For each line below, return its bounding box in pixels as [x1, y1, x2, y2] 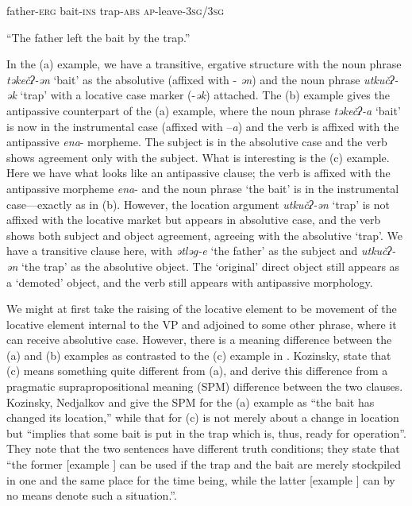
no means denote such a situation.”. [6, 487, 177, 504]
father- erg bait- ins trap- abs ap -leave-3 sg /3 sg [6, 2, 225, 18]
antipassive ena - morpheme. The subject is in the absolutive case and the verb [6, 133, 387, 150]
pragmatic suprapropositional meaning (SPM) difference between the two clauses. [6, 378, 403, 395]
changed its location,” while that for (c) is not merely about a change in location [6, 409, 399, 426]
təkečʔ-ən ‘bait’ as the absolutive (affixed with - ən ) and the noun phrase [6, 71, 360, 87]
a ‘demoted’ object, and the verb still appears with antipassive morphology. [6, 273, 373, 290]
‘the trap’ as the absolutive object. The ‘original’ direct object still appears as [21, 257, 400, 274]
